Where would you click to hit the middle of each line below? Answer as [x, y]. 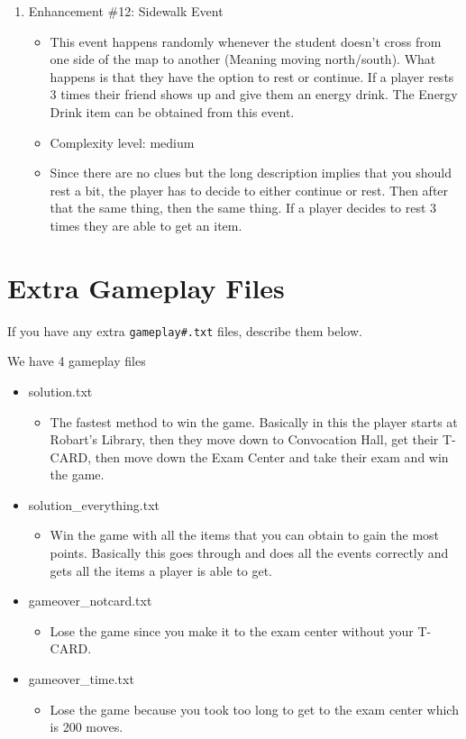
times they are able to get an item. [146, 225]
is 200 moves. [87, 727]
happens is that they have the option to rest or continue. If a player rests [252, 76]
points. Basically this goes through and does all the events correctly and [249, 553]
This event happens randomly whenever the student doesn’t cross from [246, 41]
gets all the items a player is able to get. [161, 570]
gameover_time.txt [81, 679]
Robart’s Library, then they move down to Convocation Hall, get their [244, 439]
